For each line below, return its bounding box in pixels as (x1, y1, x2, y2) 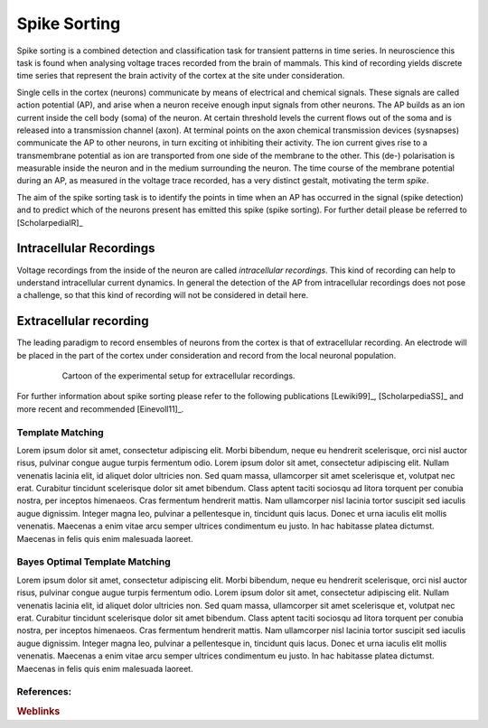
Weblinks (16, 705, 61, 717)
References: (16, 686, 72, 698)
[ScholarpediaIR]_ (16, 217, 83, 228)
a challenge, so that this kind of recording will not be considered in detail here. (16, 290, 309, 301)
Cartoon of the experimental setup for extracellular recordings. (61, 370, 296, 381)
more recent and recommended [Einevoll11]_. (16, 403, 184, 415)
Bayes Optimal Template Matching (16, 555, 171, 568)
